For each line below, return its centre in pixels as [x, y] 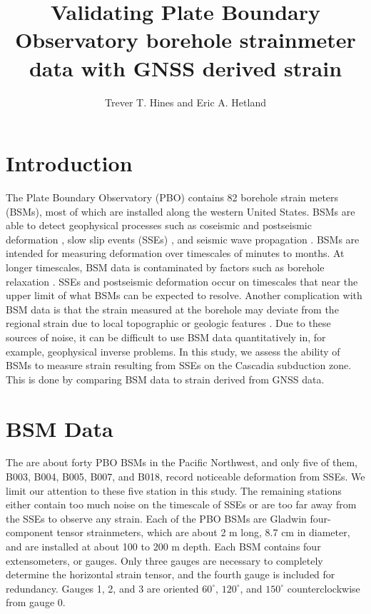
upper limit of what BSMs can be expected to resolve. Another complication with [184, 295]
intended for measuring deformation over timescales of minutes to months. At [175, 253]
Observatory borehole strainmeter [185, 40]
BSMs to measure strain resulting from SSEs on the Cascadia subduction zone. [179, 365]
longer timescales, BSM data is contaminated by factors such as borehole [165, 267]
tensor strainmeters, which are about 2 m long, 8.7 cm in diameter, [203, 532]
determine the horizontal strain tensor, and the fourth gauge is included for [171, 574]
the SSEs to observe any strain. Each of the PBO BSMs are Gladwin [156, 518]
